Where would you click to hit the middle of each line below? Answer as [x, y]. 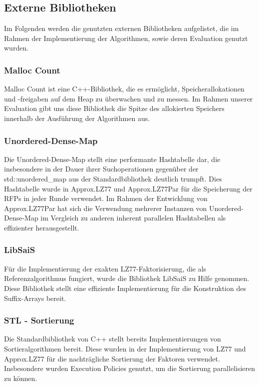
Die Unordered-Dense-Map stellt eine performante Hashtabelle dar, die [112, 159]
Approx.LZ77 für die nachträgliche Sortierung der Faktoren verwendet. [112, 358]
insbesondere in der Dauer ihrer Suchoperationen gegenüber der [101, 169]
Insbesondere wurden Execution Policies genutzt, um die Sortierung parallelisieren [130, 368]
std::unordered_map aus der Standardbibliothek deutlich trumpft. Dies [113, 178]
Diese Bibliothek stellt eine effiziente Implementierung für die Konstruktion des [125, 288]
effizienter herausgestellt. [42, 227]
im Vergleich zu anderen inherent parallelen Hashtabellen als [133, 218]
